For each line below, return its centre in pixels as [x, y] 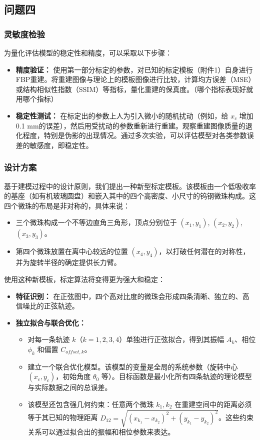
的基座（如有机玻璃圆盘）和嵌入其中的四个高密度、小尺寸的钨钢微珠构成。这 [130, 196]
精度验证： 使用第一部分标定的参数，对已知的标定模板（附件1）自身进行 [134, 69]
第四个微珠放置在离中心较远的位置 [72, 251]
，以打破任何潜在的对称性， [204, 251]
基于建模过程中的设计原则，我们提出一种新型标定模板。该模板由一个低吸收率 [130, 186]
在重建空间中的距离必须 [213, 404]
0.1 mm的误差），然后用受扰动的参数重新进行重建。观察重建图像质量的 [130, 125]
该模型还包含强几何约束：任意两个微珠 [91, 404]
